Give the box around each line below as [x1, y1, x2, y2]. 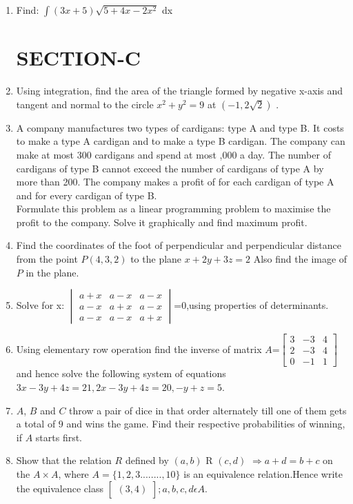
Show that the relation [16, 453, 112, 467]
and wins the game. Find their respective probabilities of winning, [66, 416, 345, 431]
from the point [16, 252, 78, 266]
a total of [16, 416, 56, 431]
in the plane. [26, 265, 79, 279]
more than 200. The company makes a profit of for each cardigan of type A [16, 174, 334, 189]
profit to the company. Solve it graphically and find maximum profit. [16, 214, 307, 229]
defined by [125, 453, 169, 467]
